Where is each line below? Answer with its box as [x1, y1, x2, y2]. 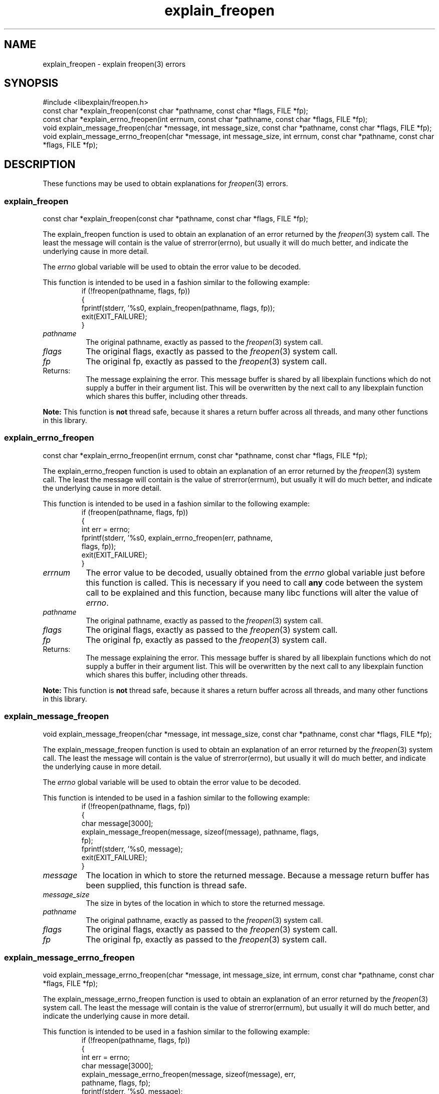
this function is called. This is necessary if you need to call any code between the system [86, 577, 423, 588]
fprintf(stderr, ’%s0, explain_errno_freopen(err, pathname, [81, 533, 273, 542]
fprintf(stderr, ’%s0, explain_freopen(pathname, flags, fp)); [81, 304, 275, 313]
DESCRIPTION [4, 158, 76, 171]
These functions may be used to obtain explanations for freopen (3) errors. [43, 179, 288, 188]
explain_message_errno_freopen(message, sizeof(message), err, [81, 1070, 296, 1079]
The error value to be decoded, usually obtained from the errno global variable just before [86, 567, 425, 578]
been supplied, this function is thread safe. [86, 880, 247, 890]
